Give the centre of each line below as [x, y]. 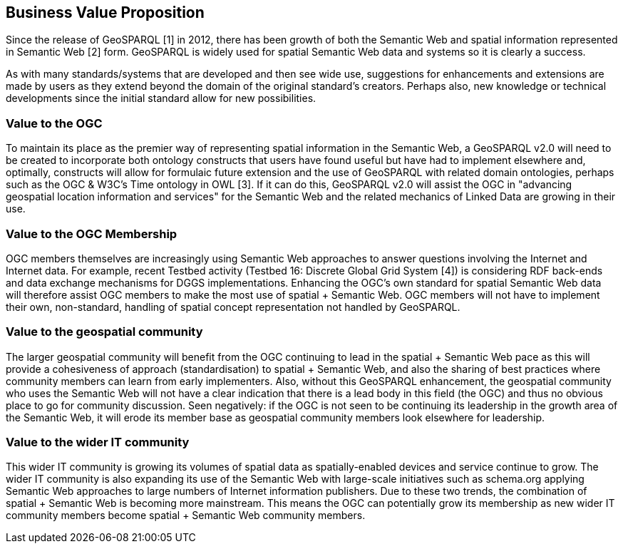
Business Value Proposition [105, 12]
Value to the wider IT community [98, 442]
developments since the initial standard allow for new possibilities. [161, 98]
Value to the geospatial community [104, 332]
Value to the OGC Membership [92, 234]
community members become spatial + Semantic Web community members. [186, 515]
